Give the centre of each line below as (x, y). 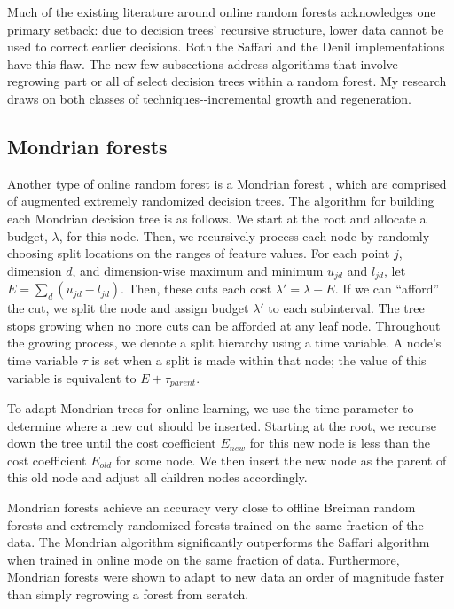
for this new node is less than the (340, 443)
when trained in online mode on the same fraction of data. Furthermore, (204, 559)
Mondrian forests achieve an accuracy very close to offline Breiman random (211, 507)
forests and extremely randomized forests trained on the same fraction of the (215, 524)
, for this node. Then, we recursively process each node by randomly (244, 235)
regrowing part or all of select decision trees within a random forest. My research (227, 81)
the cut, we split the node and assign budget (128, 308)
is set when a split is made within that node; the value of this (259, 359)
